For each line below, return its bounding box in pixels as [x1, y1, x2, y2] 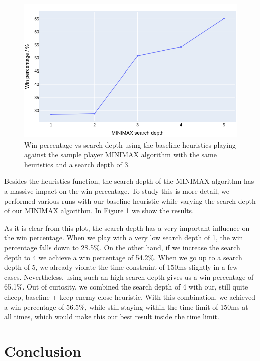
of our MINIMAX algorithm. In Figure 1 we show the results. [4, 205, 194, 216]
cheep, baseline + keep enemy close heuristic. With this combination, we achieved [4, 291, 256, 302]
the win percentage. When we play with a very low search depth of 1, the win [4, 232, 243, 243]
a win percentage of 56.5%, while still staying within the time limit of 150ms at [4, 301, 248, 312]
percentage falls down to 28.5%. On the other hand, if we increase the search [4, 242, 240, 252]
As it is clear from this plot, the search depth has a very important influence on [4, 222, 250, 233]
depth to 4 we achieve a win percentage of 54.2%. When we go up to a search [4, 252, 242, 262]
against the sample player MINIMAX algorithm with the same [24, 149, 217, 160]
